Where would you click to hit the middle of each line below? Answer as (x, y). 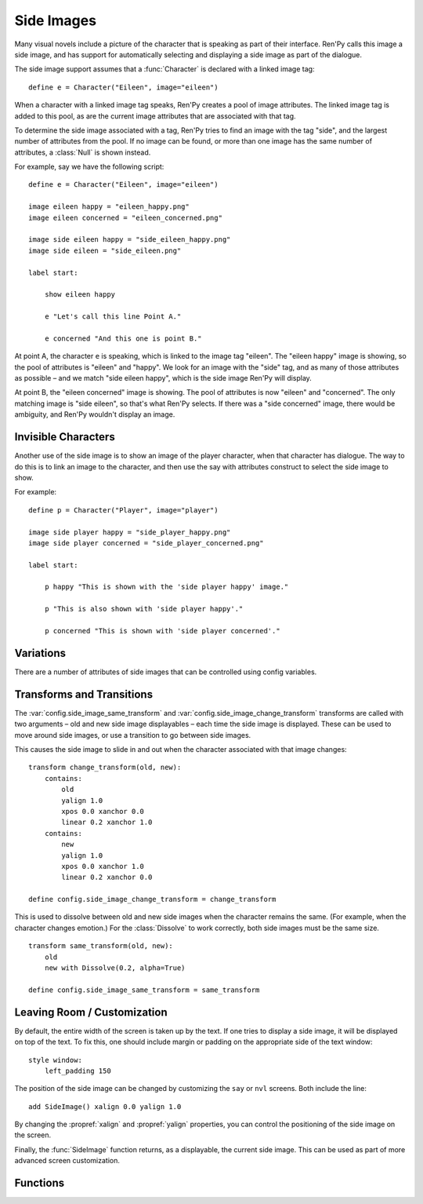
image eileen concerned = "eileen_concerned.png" (126, 217)
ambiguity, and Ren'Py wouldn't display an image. (95, 414)
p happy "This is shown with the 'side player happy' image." (166, 587)
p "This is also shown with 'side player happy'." (144, 609)
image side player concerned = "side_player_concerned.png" (146, 543)
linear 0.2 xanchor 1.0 (107, 823)
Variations (40, 653)
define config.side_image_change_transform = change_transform (152, 899)
